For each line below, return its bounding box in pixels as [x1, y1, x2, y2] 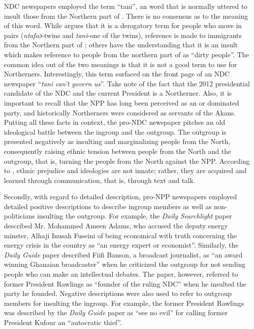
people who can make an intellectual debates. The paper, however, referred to [4, 269, 238, 279]
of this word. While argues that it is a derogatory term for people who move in [4, 20, 242, 31]
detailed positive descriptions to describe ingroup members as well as [4, 201, 212, 211]
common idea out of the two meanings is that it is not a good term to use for [4, 59, 237, 69]
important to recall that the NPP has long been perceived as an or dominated [4, 97, 239, 108]
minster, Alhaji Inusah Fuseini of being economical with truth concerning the [4, 230, 237, 240]
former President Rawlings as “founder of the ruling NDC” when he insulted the [4, 278, 247, 289]
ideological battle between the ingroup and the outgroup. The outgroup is [4, 126, 226, 137]
